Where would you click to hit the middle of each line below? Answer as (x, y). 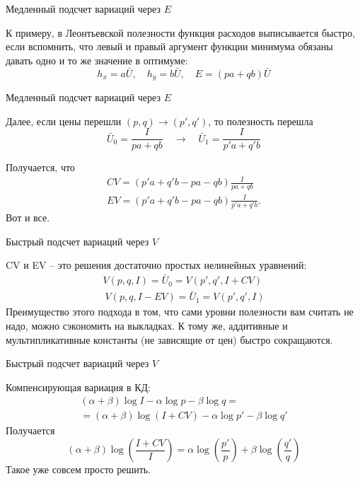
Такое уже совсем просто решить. (79, 469)
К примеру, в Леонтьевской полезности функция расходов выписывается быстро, (180, 32)
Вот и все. (28, 218)
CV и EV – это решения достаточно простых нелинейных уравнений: (156, 265)
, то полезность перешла (261, 121)
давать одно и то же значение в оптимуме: (97, 60)
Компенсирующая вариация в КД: (78, 387)
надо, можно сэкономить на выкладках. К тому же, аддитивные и (147, 325)
